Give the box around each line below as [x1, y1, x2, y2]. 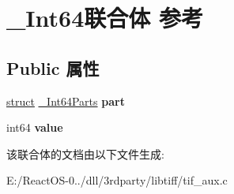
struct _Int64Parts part [6, 92, 125, 109]
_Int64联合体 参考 [6, 2, 203, 34]
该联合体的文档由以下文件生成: [6, 145, 164, 162]
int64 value [6, 119, 63, 136]
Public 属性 [6, 55, 100, 80]
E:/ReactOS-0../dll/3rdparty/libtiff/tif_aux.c [6, 172, 228, 188]
